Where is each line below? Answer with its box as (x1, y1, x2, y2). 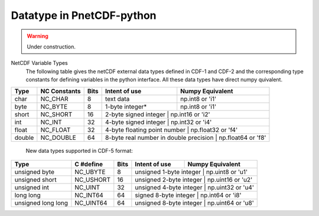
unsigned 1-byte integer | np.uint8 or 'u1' (135, 168, 248, 176)
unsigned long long (14, 198, 68, 207)
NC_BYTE (40, 102, 68, 110)
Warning (27, 32, 48, 40)
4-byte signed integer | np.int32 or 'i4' (105, 118, 212, 126)
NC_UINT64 (74, 198, 108, 207)
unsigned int (14, 183, 50, 191)
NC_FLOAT (40, 126, 71, 134)
